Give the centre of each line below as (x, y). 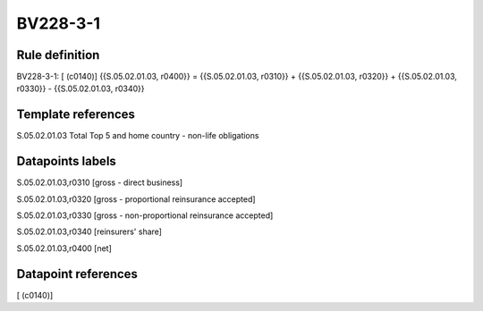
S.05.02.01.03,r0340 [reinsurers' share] (89, 231)
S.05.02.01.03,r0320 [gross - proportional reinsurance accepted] (136, 199)
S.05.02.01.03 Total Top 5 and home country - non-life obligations (138, 136)
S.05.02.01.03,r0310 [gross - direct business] (100, 182)
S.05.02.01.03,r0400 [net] (64, 248)
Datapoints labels (66, 161)
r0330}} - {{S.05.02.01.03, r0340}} (80, 88)
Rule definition (58, 55)
